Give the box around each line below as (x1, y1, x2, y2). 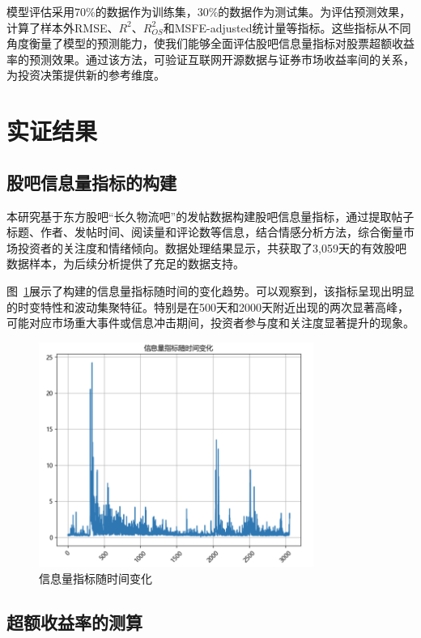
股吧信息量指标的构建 (6, 169, 176, 194)
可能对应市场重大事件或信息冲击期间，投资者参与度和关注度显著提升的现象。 (6, 314, 415, 331)
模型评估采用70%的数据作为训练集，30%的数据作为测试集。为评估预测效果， (6, 3, 411, 19)
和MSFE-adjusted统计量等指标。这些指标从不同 (163, 19, 411, 36)
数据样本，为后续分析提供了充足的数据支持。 (6, 255, 245, 272)
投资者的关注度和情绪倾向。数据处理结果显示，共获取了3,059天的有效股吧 (17, 239, 406, 256)
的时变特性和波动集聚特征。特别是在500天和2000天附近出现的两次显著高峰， (6, 298, 409, 315)
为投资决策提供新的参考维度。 (6, 66, 165, 83)
